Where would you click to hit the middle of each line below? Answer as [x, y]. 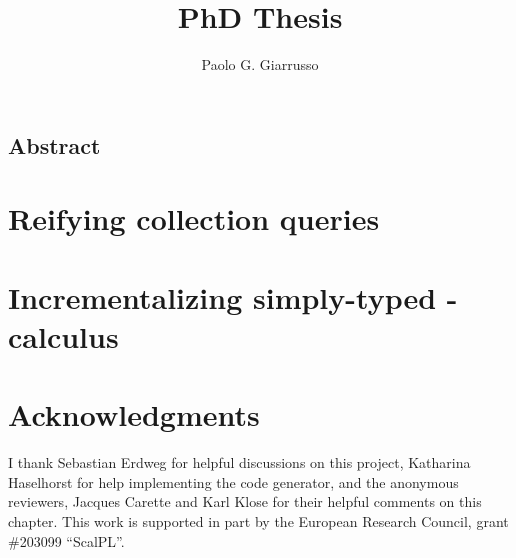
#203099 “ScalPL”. [66, 540]
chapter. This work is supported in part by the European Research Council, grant [258, 520]
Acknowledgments [134, 414]
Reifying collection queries [194, 218]
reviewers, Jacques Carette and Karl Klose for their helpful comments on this [245, 501]
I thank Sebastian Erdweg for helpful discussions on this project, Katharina [239, 462]
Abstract [54, 144]
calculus [63, 335]
